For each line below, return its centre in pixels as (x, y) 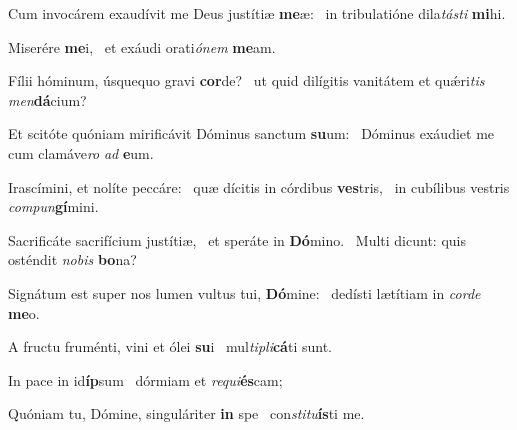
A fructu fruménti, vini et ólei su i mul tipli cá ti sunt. (170, 346)
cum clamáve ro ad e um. (81, 152)
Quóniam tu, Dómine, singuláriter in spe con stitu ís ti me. (186, 413)
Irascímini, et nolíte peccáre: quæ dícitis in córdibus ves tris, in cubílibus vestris (259, 186)
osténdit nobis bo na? (72, 259)
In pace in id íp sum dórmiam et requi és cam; (145, 379)
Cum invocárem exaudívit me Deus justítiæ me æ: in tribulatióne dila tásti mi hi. (257, 13)
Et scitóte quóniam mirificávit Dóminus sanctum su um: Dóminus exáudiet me (251, 133)
